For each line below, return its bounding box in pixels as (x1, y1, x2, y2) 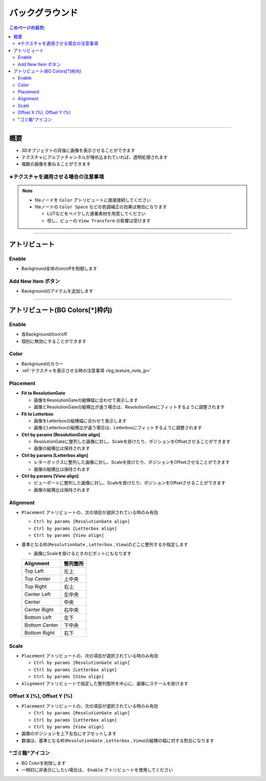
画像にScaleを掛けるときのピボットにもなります (33, 550, 132, 556)
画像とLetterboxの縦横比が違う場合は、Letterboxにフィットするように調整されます (33, 425, 202, 431)
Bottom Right (24, 630, 55, 636)
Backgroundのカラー (21, 361, 64, 367)
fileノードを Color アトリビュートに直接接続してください (34, 197, 151, 203)
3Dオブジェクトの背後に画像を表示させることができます (21, 147, 135, 153)
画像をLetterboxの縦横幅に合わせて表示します (33, 417, 127, 424)
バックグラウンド (9, 7, 78, 18)
